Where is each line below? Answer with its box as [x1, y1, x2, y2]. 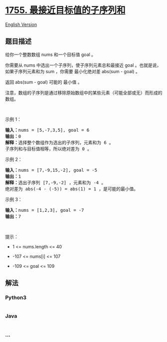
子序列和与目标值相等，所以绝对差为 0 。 [5, 146, 92, 152]
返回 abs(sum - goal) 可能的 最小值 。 [5, 79, 82, 85]
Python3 [5, 294, 26, 301]
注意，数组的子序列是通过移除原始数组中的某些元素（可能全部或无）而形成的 [5, 90, 163, 96]
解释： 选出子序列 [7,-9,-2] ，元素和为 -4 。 [5, 180, 106, 185]
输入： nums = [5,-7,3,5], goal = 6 [5, 127, 90, 133]
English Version [5, 21, 37, 28]
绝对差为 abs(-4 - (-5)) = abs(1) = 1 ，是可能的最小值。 [5, 186, 139, 192]
